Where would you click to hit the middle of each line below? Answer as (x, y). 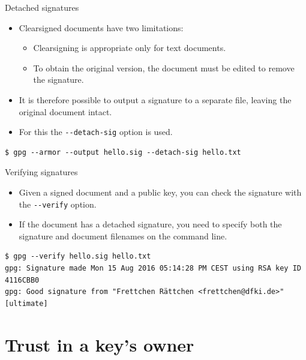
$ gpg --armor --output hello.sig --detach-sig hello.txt (123, 152)
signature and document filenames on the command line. (123, 235)
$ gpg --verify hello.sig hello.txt (78, 256)
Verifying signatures (41, 172)
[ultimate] (26, 303)
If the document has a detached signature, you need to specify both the (150, 224)
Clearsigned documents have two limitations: (101, 27)
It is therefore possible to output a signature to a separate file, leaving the (155, 99)
